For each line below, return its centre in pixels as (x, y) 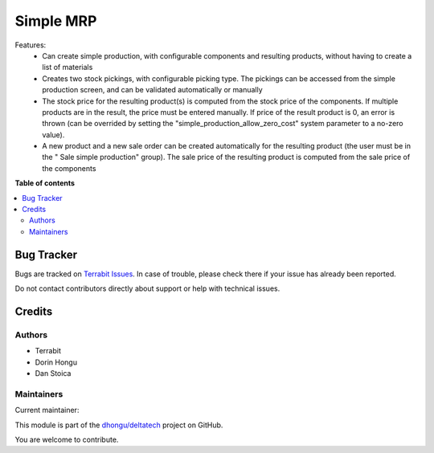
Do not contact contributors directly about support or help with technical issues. (147, 288)
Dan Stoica (53, 373)
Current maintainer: (47, 410)
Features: (31, 45)
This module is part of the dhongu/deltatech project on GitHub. (119, 425)
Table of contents (45, 183)
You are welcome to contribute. (67, 439)
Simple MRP (56, 21)
